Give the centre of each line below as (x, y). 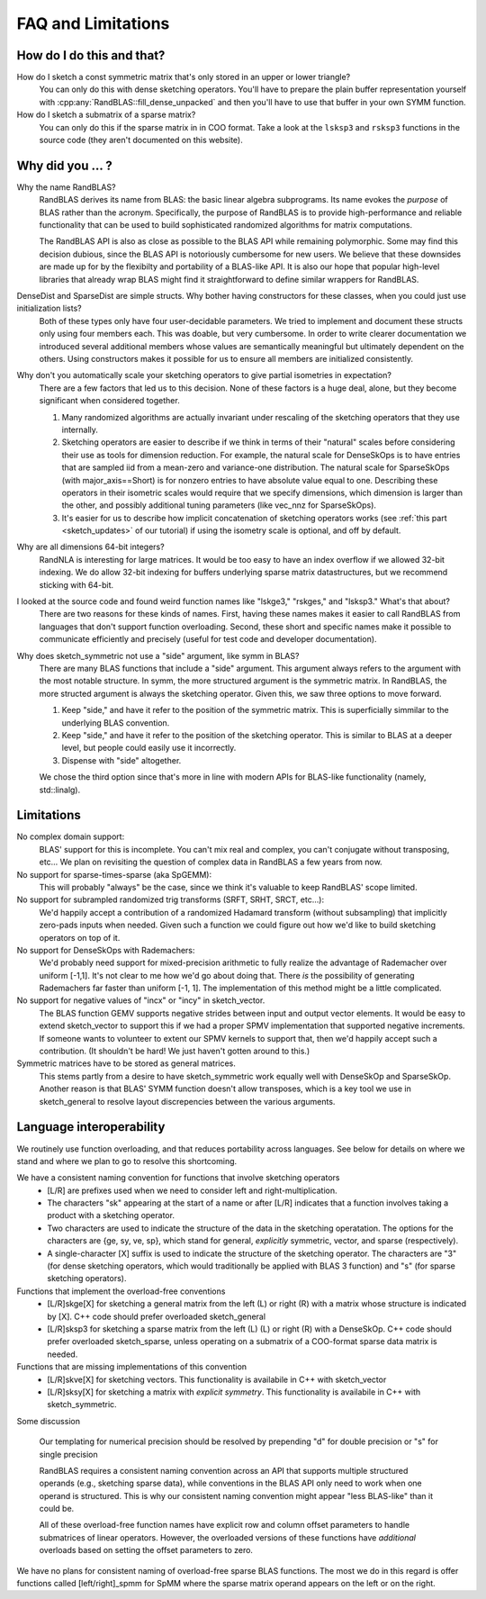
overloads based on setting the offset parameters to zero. (146, 1550)
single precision (68, 1454)
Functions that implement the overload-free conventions (121, 1291)
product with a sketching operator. (111, 1215)
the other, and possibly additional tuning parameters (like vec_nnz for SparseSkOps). (219, 505)
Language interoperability (91, 1127)
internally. (80, 429)
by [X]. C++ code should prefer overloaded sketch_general (156, 1316)
